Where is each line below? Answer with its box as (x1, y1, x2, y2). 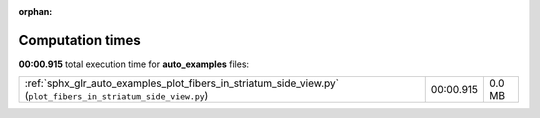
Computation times (18, 31, 141, 49)
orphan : (18, 6, 53, 17)
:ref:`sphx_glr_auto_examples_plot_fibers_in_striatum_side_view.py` (24, 76, 340, 90)
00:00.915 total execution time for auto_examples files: (18, 58, 250, 70)
